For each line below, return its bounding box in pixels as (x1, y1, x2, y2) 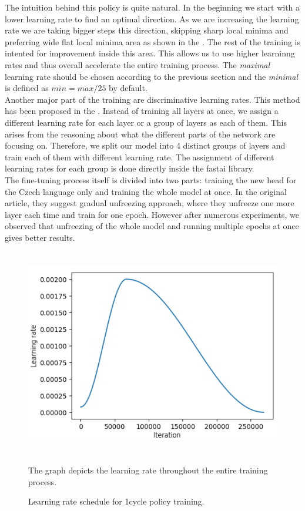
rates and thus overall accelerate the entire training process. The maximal (5, 58, 270, 70)
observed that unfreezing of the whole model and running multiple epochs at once (5, 220, 299, 232)
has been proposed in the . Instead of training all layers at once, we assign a (5, 105, 279, 117)
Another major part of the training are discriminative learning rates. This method (5, 93, 300, 105)
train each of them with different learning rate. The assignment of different (5, 150, 274, 163)
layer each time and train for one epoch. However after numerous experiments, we (5, 208, 299, 220)
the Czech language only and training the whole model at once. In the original (5, 185, 287, 197)
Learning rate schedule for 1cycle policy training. (28, 495, 205, 507)
